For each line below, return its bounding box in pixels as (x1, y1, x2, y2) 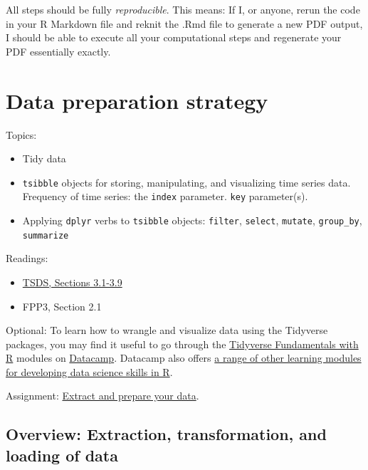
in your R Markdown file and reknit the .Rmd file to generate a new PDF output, (6, 16, 363, 31)
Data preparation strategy (6, 85, 268, 115)
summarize (22, 230, 69, 241)
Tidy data (22, 151, 66, 166)
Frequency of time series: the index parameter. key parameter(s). (22, 189, 308, 204)
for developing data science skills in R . (6, 364, 173, 379)
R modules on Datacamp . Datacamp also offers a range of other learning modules (6, 350, 362, 365)
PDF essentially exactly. (6, 43, 111, 58)
